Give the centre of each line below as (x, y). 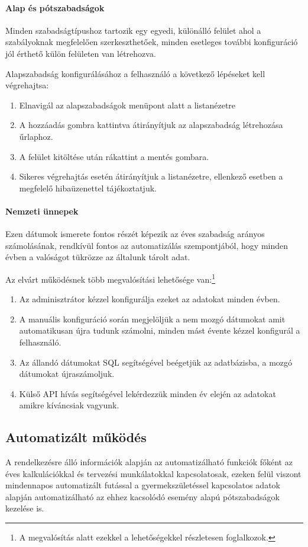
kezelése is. (25, 508)
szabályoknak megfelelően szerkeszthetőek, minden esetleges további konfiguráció (152, 42)
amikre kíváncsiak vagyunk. (69, 405)
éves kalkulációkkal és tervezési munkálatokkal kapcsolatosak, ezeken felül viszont (153, 473)
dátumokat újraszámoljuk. (67, 374)
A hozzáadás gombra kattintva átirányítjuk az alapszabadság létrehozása (151, 125)
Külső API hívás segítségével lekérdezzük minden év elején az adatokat (147, 393)
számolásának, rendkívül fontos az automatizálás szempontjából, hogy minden (147, 245)
